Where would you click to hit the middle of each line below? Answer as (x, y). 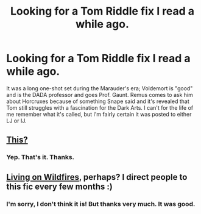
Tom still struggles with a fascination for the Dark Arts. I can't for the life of (100, 107)
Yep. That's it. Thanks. (41, 157)
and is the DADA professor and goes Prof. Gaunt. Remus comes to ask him (100, 95)
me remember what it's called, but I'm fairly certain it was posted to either (99, 114)
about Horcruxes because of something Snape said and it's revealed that (98, 101)
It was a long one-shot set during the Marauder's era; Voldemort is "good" (100, 88)
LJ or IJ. (16, 121)
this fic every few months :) (59, 186)
